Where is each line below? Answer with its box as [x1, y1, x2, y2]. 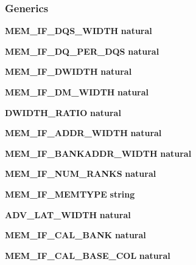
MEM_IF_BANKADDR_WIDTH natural [5, 146, 192, 159]
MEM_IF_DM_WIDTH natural [5, 86, 149, 98]
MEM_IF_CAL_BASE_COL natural [5, 249, 170, 261]
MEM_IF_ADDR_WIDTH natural [5, 126, 162, 139]
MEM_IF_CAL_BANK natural [5, 229, 146, 241]
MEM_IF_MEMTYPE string [5, 187, 135, 200]
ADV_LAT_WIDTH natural [5, 208, 131, 221]
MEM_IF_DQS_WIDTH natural [5, 24, 152, 37]
